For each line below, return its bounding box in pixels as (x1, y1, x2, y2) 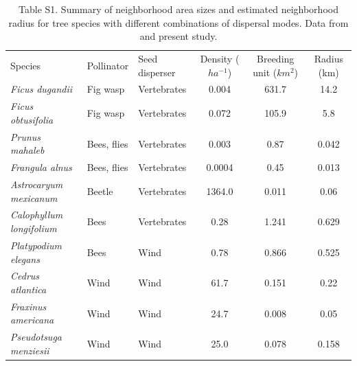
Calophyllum (10, 207, 63, 222)
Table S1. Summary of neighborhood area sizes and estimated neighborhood (19, 2, 338, 16)
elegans (10, 251, 40, 266)
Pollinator (87, 58, 129, 72)
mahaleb (10, 143, 45, 157)
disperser (138, 65, 176, 79)
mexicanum (10, 190, 58, 205)
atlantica (10, 282, 47, 296)
